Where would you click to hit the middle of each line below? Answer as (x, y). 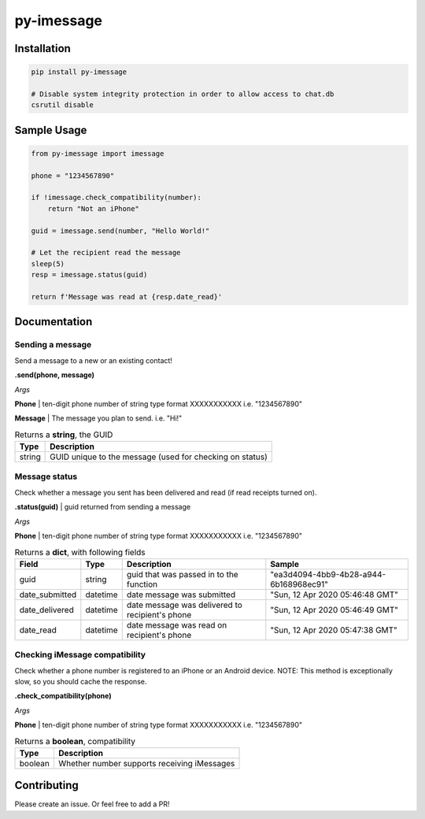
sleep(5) (48, 263)
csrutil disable (63, 105)
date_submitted (48, 595)
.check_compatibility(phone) (63, 696)
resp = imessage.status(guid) (89, 275)
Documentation (54, 322)
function (142, 584)
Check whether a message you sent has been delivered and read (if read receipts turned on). (166, 492)
